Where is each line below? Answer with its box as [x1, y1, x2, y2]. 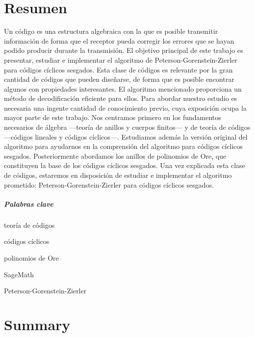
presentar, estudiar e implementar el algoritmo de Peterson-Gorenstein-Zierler [4, 54, 237, 65]
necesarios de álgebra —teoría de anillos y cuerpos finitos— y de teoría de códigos [4, 122, 251, 132]
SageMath [4, 269, 34, 279]
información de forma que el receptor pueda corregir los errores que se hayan [4, 35, 234, 46]
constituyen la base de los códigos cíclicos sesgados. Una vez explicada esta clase [4, 160, 245, 170]
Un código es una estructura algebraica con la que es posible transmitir [4, 26, 218, 36]
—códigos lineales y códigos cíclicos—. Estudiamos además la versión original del [4, 131, 248, 142]
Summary [4, 314, 71, 334]
